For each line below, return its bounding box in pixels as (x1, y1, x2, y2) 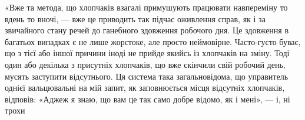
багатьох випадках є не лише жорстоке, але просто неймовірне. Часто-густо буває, (5, 35, 301, 47)
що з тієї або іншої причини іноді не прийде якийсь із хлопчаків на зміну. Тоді (5, 47, 290, 59)
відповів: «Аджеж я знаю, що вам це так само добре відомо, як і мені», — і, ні (5, 92, 290, 105)
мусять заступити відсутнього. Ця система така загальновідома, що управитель (5, 70, 289, 82)
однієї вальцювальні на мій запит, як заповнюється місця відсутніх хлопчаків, (5, 81, 285, 94)
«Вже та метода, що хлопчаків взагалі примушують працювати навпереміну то (5, 1, 288, 13)
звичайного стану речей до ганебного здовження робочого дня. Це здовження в (5, 24, 289, 36)
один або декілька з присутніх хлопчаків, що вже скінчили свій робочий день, (5, 58, 286, 70)
